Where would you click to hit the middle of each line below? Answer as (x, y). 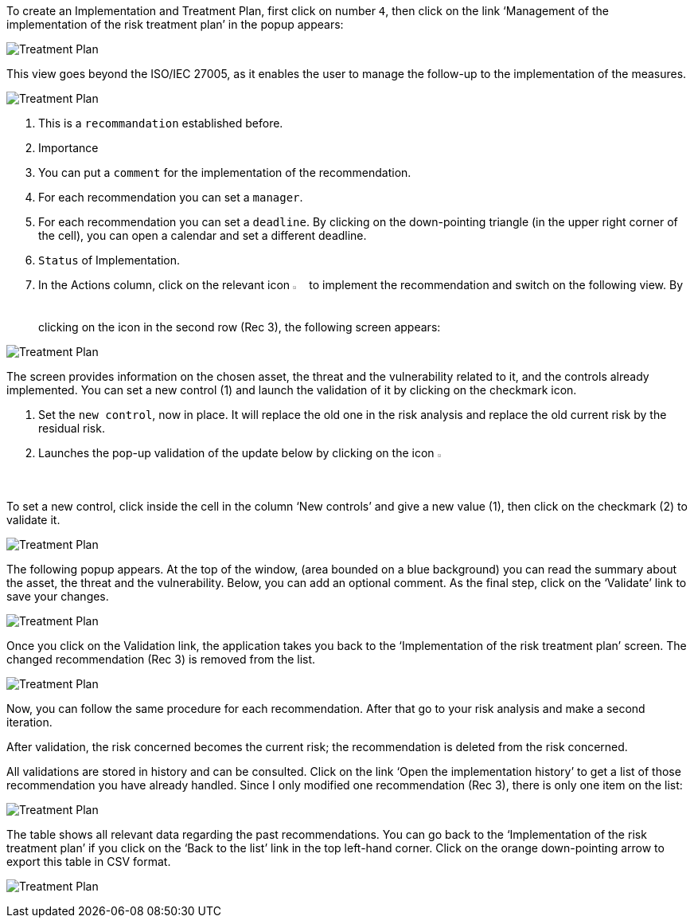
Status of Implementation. (109, 260)
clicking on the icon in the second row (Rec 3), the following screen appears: (240, 327)
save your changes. (58, 597)
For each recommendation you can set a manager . (171, 197)
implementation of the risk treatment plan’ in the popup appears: (175, 24)
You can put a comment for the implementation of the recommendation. (225, 172)
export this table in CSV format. (89, 862)
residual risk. (72, 429)
